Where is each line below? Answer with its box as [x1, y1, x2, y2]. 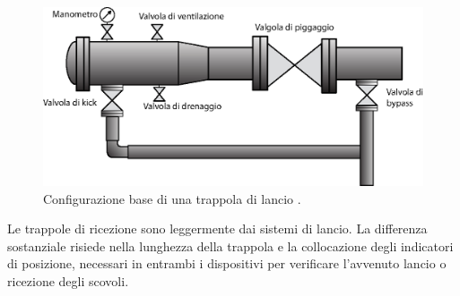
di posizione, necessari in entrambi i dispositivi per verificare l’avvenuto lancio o [7, 254, 447, 273]
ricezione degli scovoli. [7, 271, 129, 290]
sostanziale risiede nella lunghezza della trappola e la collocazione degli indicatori [7, 236, 454, 255]
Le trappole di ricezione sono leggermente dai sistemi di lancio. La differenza [7, 219, 428, 238]
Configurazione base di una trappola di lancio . [43, 189, 301, 207]
